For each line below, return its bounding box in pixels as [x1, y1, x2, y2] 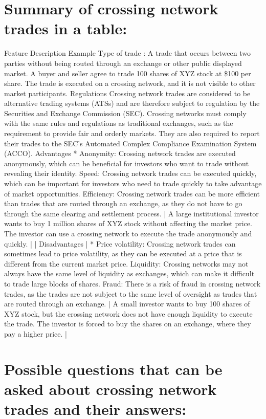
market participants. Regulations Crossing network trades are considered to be [4, 87, 251, 98]
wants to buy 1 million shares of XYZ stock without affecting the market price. [4, 218, 252, 229]
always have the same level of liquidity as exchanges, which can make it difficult [4, 268, 255, 279]
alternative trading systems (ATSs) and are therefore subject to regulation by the [4, 98, 260, 108]
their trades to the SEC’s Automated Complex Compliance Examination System [4, 138, 257, 148]
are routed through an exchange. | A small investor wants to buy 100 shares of [4, 298, 250, 309]
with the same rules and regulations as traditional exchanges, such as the [4, 118, 233, 128]
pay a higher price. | [4, 328, 67, 339]
